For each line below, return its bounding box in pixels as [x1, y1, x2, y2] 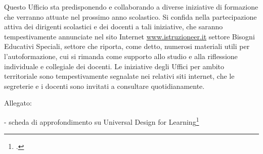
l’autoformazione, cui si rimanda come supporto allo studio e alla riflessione [4, 50, 238, 61]
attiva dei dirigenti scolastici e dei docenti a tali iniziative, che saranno [4, 21, 223, 32]
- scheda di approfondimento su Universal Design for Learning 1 [4, 115, 199, 127]
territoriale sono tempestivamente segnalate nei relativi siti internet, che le [4, 71, 235, 81]
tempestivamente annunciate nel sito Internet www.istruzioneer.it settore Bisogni [4, 31, 255, 41]
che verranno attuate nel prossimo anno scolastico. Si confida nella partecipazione [4, 11, 257, 22]
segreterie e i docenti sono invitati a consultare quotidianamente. [4, 80, 205, 91]
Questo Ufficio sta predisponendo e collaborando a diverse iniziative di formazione [4, 2, 258, 12]
